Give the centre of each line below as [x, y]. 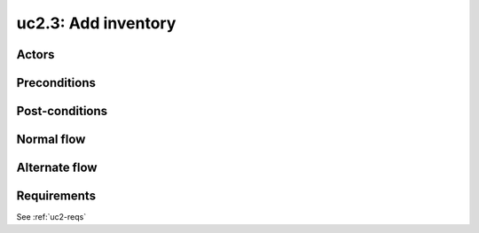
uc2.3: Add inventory [96, 23]
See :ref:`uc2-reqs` [51, 217]
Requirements [56, 196]
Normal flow [51, 140]
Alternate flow [57, 168]
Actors [35, 54]
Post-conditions [62, 111]
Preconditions [56, 83]
